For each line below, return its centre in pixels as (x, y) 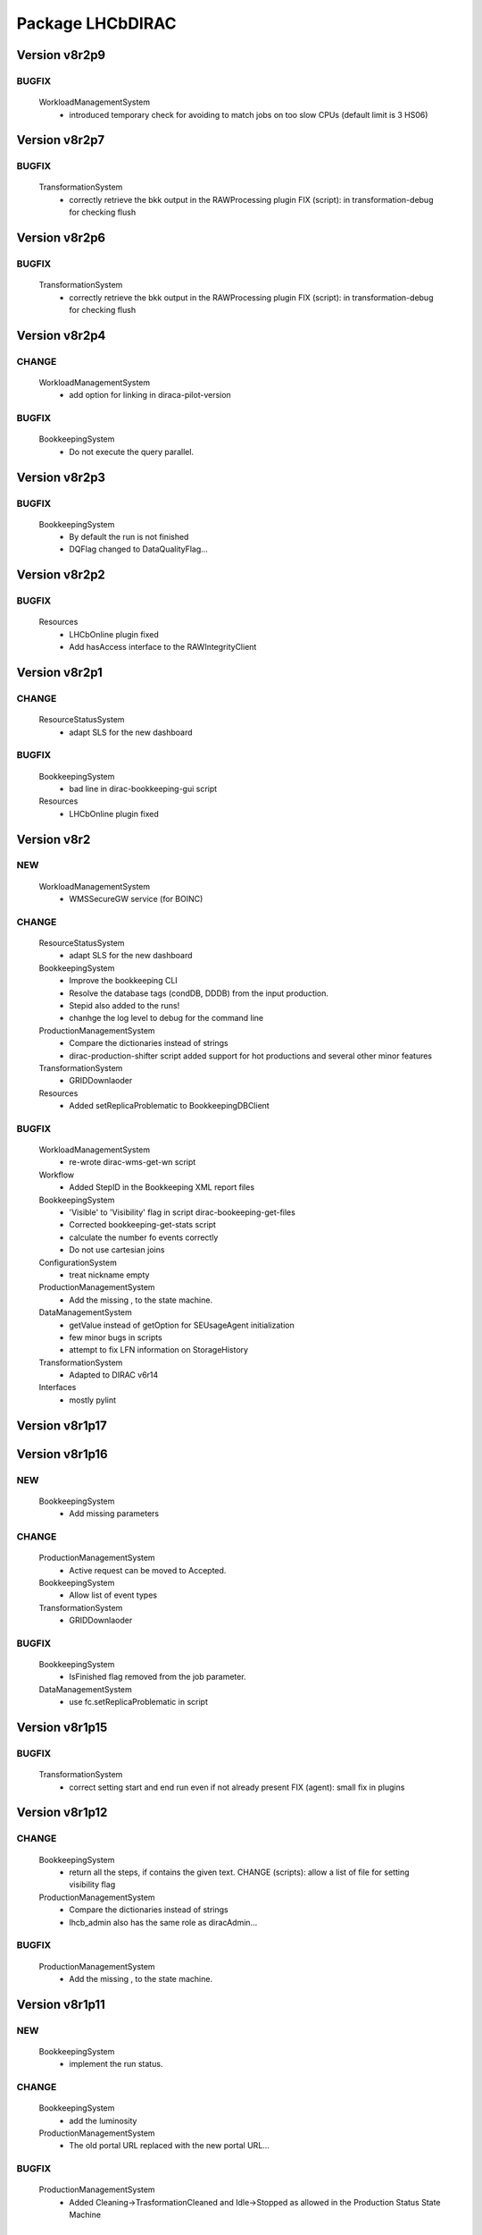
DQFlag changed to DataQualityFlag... (139, 549)
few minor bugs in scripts (116, 1337)
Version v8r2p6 (61, 238)
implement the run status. (116, 2064)
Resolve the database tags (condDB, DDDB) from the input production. (199, 993)
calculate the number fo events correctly (144, 1237)
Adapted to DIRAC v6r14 (114, 1375)
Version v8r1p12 (62, 1813)
